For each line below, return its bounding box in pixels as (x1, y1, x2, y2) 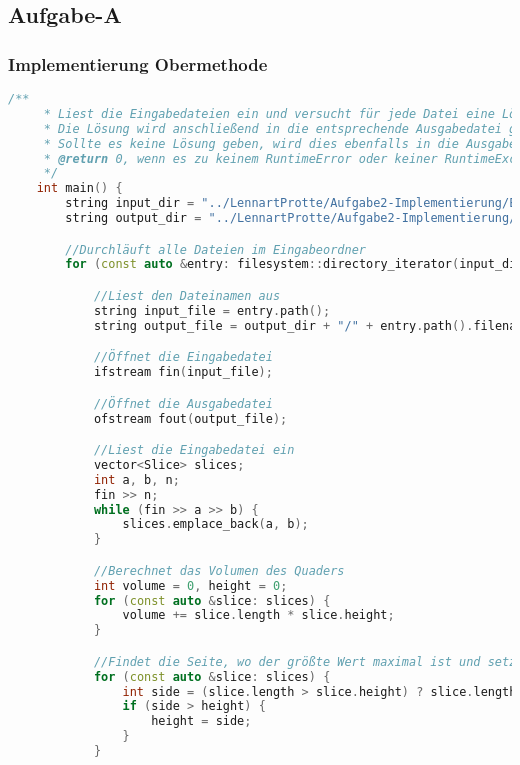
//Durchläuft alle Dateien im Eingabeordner (65, 242, 366, 257)
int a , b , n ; (93, 472, 180, 487)
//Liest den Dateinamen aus (93, 288, 281, 303)
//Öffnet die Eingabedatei (93, 350, 273, 365)
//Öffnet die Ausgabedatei (93, 396, 273, 411)
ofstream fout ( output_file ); (93, 411, 288, 426)
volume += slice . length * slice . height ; (122, 608, 395, 623)
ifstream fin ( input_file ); (93, 365, 273, 380)
